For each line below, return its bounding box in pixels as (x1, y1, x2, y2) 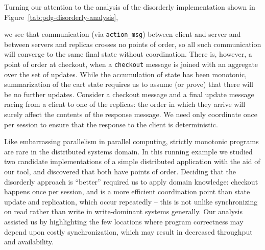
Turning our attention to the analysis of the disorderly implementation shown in (4, 2, 255, 12)
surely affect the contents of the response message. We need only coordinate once (4, 109, 257, 120)
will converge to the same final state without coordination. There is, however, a (4, 49, 252, 59)
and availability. (4, 236, 54, 247)
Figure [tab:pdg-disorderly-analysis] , (4, 11, 118, 22)
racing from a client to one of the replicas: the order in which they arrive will (4, 99, 246, 109)
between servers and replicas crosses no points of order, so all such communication (4, 38, 261, 49)
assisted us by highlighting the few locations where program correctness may (4, 216, 244, 226)
